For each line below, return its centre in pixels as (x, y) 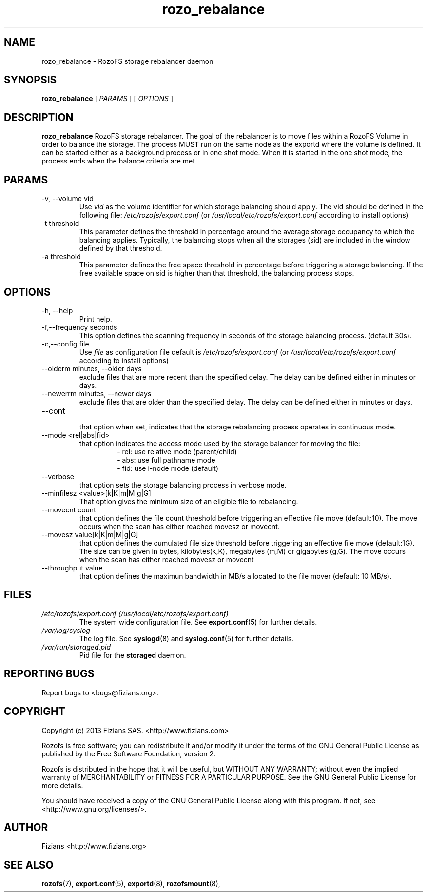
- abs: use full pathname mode (166, 460)
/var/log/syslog (66, 630)
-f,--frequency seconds (79, 327)
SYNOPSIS (30, 80)
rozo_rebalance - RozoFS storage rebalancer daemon (127, 61)
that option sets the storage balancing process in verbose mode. (183, 485)
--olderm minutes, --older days (92, 368)
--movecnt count (69, 509)
